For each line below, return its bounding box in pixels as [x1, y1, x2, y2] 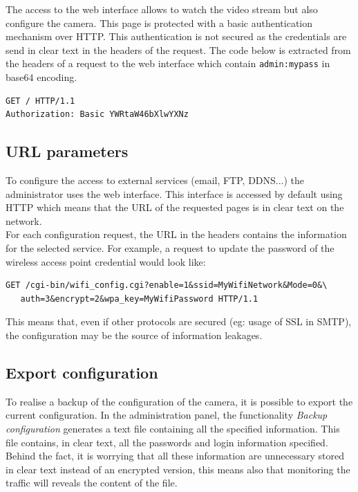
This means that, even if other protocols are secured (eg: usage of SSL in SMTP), [6, 314, 352, 329]
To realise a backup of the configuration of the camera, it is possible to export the [6, 394, 353, 408]
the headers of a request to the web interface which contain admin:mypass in [6, 56, 330, 71]
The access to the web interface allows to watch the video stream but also [6, 2, 318, 16]
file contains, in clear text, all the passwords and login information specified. [6, 435, 328, 449]
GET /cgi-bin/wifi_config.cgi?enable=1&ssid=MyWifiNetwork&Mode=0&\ [6, 280, 328, 291]
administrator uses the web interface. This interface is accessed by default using [6, 186, 343, 201]
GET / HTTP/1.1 [6, 95, 75, 106]
